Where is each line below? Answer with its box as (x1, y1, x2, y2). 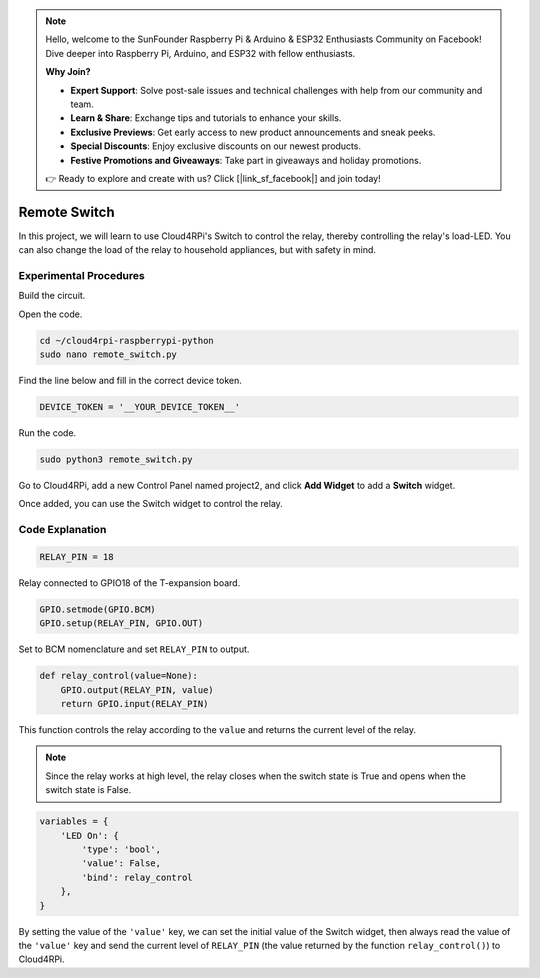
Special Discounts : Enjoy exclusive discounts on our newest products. (70, 140, 362, 152)
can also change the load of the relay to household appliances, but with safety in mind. (18, 244, 377, 256)
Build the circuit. (18, 290, 86, 302)
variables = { (39, 816, 109, 827)
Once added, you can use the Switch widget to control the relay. (18, 498, 284, 510)
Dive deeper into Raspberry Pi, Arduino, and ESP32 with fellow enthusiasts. (45, 47, 356, 59)
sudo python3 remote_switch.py (39, 454, 194, 465)
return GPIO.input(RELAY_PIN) (60, 698, 209, 710)
